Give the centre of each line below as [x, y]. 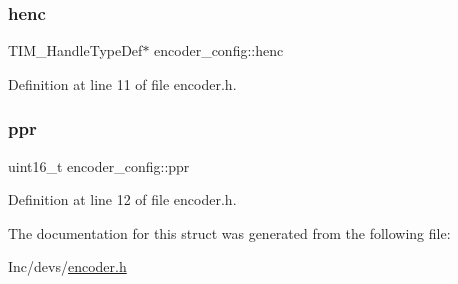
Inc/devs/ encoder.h [67, 266]
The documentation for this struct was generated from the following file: [229, 232]
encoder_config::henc [219, 50]
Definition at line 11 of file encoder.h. [122, 83]
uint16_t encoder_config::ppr [99, 165]
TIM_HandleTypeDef [75, 50]
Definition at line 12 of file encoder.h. [122, 199]
